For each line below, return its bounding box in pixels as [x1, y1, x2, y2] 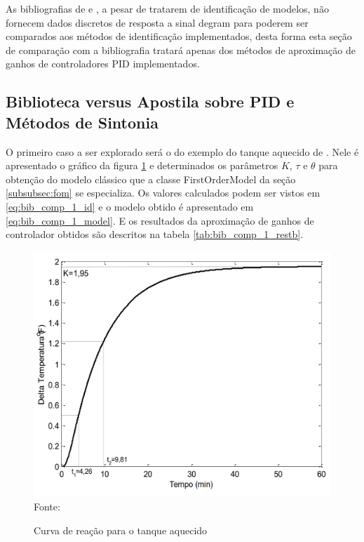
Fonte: [34, 499, 60, 514]
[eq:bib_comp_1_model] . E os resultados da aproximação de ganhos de [6, 213, 314, 227]
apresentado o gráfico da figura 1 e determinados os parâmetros [6, 158, 278, 173]
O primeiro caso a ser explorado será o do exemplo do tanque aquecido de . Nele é [6, 144, 359, 159]
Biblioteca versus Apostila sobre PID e [6, 91, 295, 112]
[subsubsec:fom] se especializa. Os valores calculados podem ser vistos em [6, 185, 321, 200]
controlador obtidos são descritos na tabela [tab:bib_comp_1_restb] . [6, 227, 304, 242]
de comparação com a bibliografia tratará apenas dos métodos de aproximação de [6, 42, 356, 57]
